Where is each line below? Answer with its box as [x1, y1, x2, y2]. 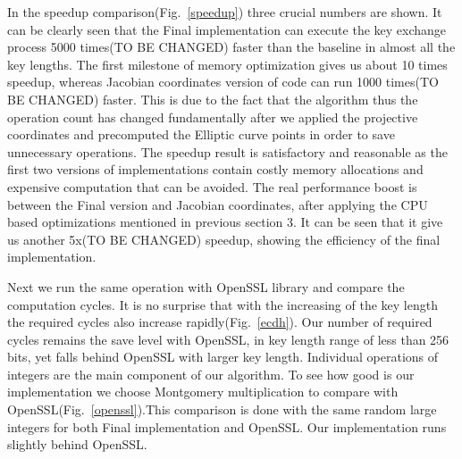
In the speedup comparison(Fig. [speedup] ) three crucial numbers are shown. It [7, 3, 442, 21]
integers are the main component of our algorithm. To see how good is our [7, 364, 415, 383]
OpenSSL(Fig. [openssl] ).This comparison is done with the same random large [7, 400, 437, 419]
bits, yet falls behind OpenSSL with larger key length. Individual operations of [7, 347, 439, 366]
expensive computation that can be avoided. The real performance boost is [7, 177, 417, 196]
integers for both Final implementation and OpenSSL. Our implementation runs [7, 417, 447, 436]
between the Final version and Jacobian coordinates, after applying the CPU [7, 195, 428, 213]
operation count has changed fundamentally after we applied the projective [7, 107, 418, 126]
